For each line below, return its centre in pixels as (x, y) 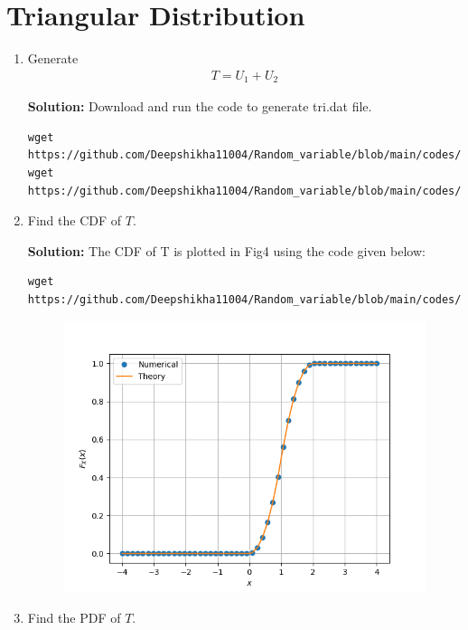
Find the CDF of (75, 220)
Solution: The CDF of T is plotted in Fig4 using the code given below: (226, 250)
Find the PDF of (74, 618)
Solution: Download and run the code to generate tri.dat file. (200, 106)
